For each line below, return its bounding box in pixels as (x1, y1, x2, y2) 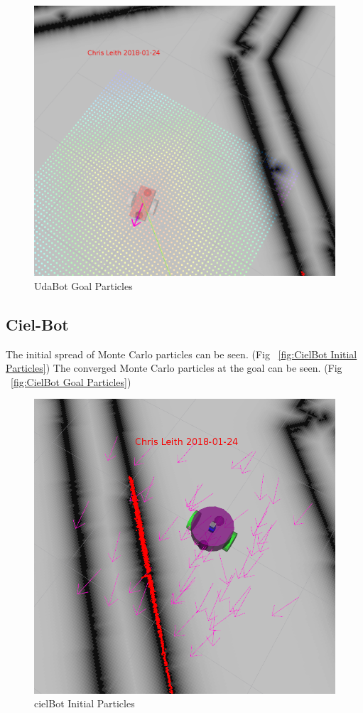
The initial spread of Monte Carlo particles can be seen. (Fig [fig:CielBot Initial (6, 346, 357, 361)
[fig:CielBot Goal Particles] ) (11, 374, 131, 389)
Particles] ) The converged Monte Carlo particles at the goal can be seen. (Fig (6, 360, 342, 375)
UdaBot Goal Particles (34, 278, 133, 293)
